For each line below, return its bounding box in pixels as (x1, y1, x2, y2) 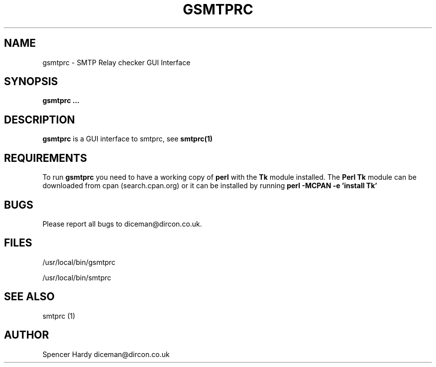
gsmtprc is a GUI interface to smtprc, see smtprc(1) (42, 134, 213, 143)
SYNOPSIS (4, 75, 58, 88)
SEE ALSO (4, 290, 55, 303)
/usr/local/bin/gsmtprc (42, 257, 115, 266)
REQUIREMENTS (4, 151, 87, 164)
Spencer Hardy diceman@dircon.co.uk (42, 350, 170, 359)
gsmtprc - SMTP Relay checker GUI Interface (42, 58, 191, 67)
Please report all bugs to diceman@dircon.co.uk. (42, 219, 202, 228)
